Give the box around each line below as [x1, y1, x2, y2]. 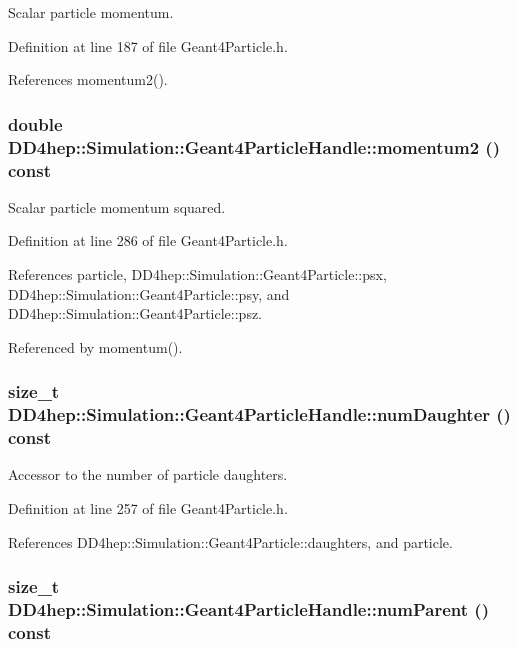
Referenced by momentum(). [8, 336, 183, 357]
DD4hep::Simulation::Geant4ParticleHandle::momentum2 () [8, 134, 500, 159]
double [8, 111, 63, 136]
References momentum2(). [8, 69, 168, 90]
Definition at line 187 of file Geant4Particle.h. [8, 35, 288, 56]
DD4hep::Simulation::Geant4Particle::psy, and [8, 283, 290, 304]
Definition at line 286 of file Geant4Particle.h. [8, 230, 288, 251]
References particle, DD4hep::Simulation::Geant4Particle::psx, [8, 264, 387, 285]
